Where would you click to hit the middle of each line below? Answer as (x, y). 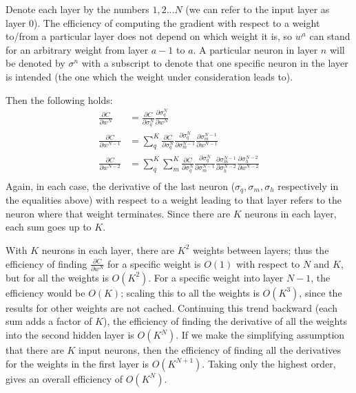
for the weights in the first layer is (77, 363)
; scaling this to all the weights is (190, 292)
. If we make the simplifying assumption (260, 335)
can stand (330, 36)
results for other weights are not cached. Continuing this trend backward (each (171, 307)
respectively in (308, 185)
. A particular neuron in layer (255, 49)
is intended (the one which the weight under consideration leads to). (149, 76)
